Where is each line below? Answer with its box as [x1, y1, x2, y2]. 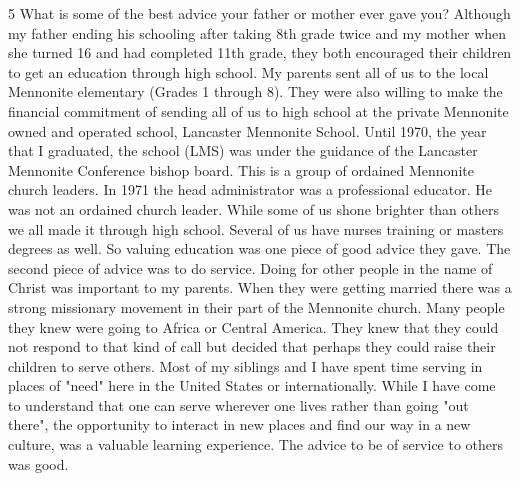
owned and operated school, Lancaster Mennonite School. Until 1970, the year [8, 120, 487, 141]
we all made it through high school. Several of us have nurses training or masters [8, 218, 504, 239]
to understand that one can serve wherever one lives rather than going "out [8, 394, 469, 415]
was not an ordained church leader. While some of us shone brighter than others [8, 198, 500, 219]
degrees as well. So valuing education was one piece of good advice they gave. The [8, 238, 511, 259]
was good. [8, 453, 69, 474]
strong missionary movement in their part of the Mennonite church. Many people [8, 296, 505, 317]
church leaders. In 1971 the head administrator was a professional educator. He [8, 179, 492, 200]
